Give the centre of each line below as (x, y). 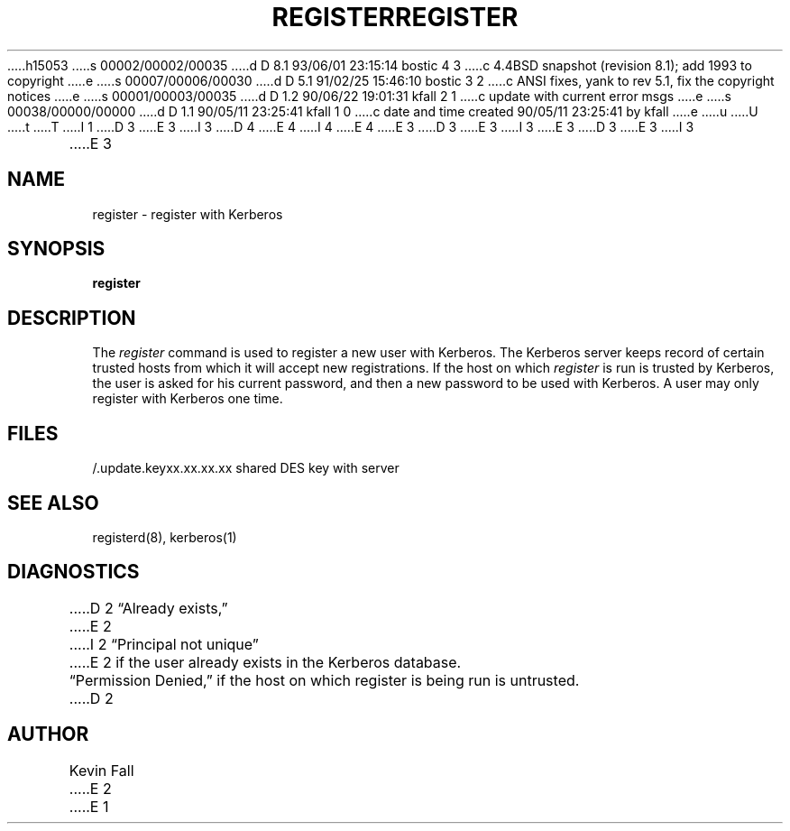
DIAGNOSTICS (73, 572)
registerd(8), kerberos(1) (165, 537)
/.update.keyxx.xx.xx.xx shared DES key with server (246, 468)
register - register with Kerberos (188, 214)
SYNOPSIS (56, 249)
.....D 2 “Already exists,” (148, 608)
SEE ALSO (53, 503)
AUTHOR (48, 734)
